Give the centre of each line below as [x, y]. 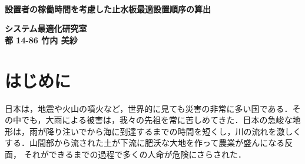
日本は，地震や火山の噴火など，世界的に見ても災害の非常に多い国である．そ [153, 108]
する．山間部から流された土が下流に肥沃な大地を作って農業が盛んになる [145, 143]
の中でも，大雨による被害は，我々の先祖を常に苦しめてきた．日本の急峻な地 [153, 120]
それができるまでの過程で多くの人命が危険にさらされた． [135, 154]
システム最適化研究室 [46, 28]
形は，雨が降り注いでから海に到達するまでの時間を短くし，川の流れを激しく [153, 131]
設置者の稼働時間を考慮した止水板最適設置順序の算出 [108, 8]
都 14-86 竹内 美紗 [41, 40]
